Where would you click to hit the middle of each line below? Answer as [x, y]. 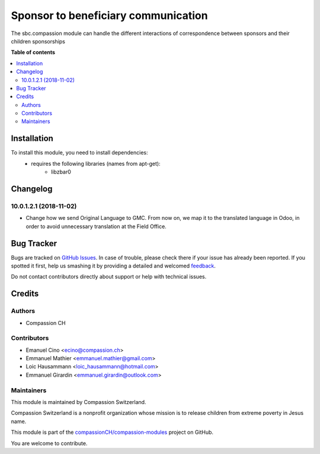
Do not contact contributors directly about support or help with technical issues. [109, 277]
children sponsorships [38, 41]
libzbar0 [61, 172]
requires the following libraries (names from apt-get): [96, 163]
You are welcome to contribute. [49, 443]
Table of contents [33, 52]
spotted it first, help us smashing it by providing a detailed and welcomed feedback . [113, 266]
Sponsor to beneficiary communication [109, 15]
